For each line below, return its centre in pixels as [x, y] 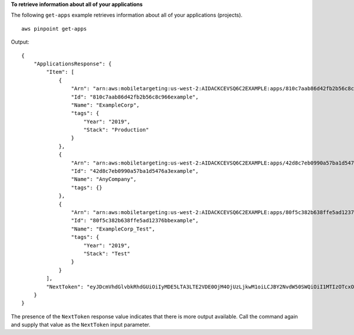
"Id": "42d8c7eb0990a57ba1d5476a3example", [135, 171]
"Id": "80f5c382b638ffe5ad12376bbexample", [135, 221]
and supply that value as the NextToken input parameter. [81, 325]
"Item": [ [60, 72]
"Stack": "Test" [107, 253]
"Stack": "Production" [116, 130]
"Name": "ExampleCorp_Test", [113, 229]
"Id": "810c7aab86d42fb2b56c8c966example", [135, 97]
